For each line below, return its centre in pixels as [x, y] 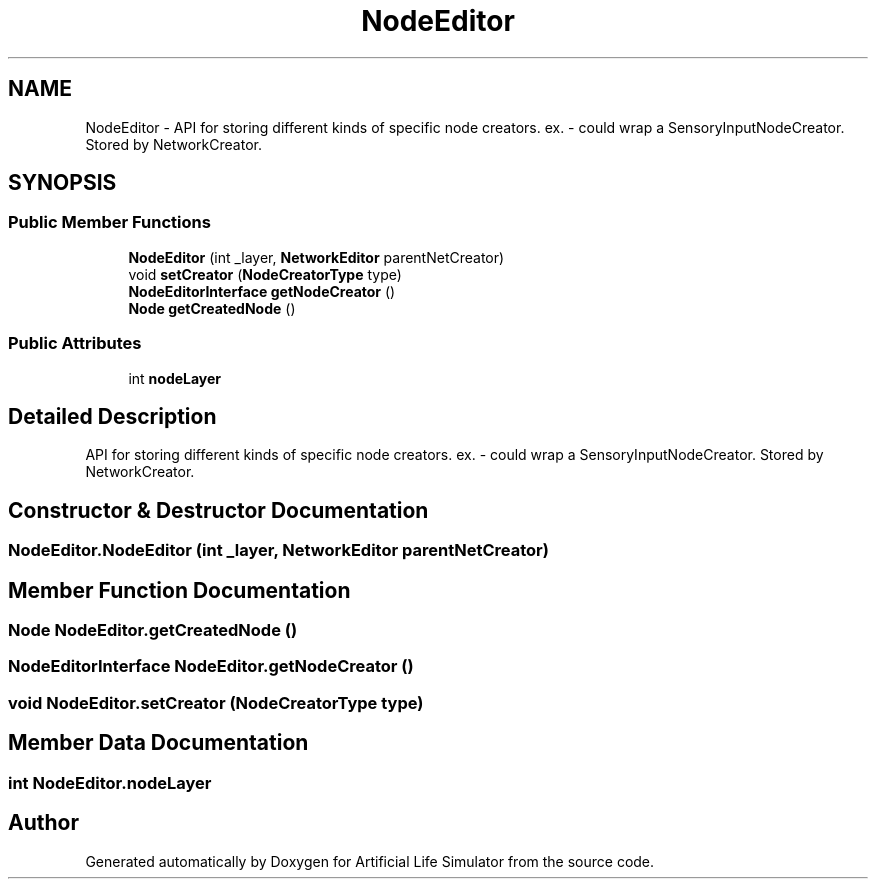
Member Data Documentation [158, 743]
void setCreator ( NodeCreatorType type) [265, 274]
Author [43, 823]
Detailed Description [112, 416]
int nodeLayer [175, 378]
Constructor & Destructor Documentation [218, 510]
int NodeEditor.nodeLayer [110, 782]
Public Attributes [75, 343]
